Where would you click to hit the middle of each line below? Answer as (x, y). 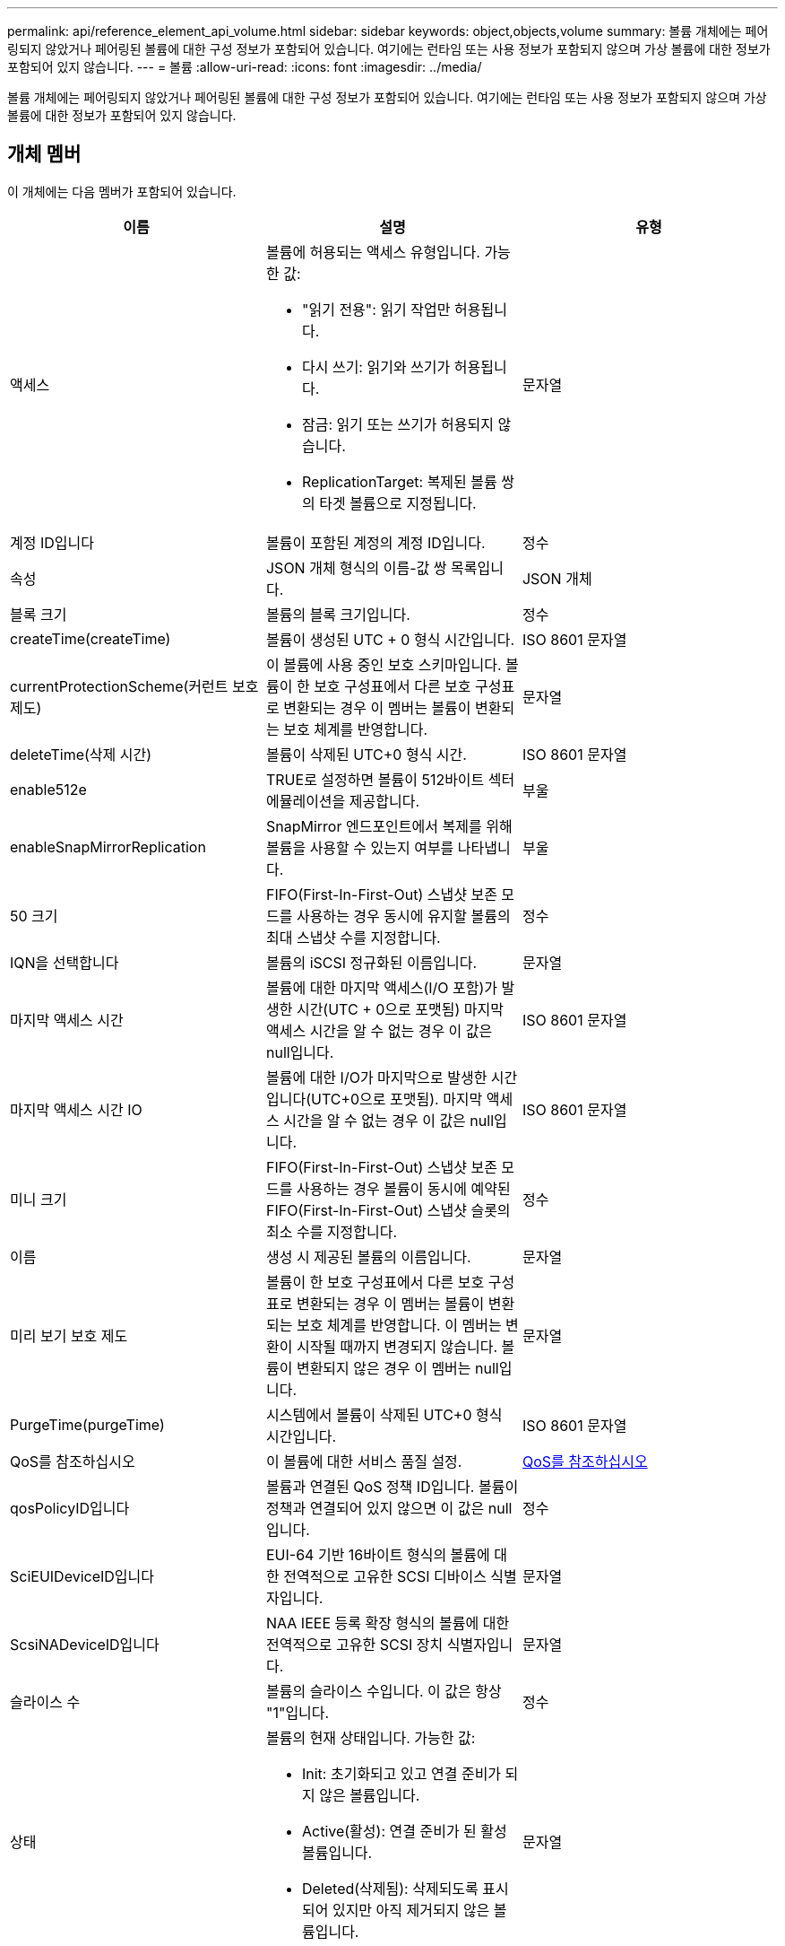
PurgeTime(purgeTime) (87, 1424)
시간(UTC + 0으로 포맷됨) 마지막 (400, 1009)
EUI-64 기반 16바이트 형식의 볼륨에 (378, 1554)
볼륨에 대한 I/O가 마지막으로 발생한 (376, 1077)
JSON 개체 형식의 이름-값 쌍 (356, 567)
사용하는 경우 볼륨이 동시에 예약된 (403, 1188)
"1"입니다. (298, 1712)
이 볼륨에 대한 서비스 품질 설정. (364, 1461)
